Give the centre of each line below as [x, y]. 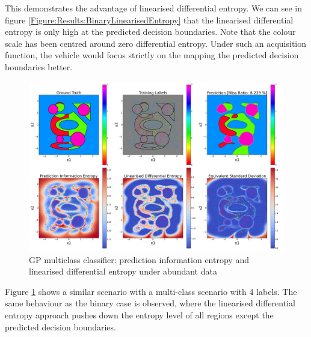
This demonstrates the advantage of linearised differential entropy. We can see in [154, 8]
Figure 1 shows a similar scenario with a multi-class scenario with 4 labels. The [151, 291]
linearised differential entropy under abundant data [123, 271]
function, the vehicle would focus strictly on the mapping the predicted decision [152, 55]
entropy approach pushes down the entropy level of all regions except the [139, 314]
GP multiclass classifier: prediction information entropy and [139, 259]
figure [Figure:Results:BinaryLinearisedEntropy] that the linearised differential [149, 20]
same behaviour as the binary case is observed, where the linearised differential [150, 303]
